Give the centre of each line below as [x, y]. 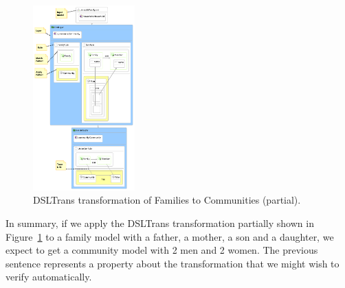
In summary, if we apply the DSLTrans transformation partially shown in [160, 223]
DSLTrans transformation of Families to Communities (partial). [167, 200]
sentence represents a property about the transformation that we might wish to [172, 263]
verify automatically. [49, 277]
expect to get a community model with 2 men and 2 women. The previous [162, 250]
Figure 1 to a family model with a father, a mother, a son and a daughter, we [170, 236]
